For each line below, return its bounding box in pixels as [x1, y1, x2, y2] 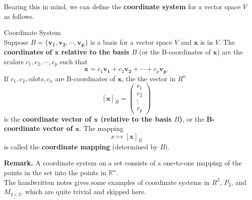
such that [59, 56, 88, 66]
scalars [4, 56, 24, 66]
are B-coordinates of [55, 73, 116, 83]
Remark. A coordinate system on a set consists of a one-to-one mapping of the [4, 158, 242, 168]
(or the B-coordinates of [139, 47, 211, 57]
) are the [217, 47, 243, 57]
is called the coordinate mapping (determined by [4, 141, 158, 151]
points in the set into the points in [4, 167, 107, 178]
